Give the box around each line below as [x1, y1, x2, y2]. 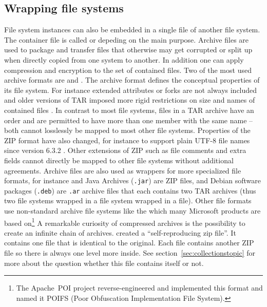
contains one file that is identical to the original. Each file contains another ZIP [4, 237, 254, 248]
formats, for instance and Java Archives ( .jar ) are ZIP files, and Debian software [4, 175, 261, 186]
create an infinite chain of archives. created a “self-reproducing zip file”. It [4, 227, 236, 238]
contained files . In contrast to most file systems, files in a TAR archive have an [4, 104, 254, 115]
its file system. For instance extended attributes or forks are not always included [4, 84, 257, 95]
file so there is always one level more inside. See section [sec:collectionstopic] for [4, 247, 256, 258]
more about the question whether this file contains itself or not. [4, 257, 204, 268]
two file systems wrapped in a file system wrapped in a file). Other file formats [4, 195, 252, 206]
